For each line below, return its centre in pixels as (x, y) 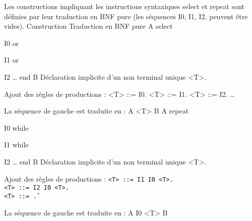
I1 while (16, 145)
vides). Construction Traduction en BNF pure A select (88, 26)
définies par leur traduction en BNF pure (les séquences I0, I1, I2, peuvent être (126, 16)
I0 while (16, 127)
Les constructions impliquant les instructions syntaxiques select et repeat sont (124, 6)
